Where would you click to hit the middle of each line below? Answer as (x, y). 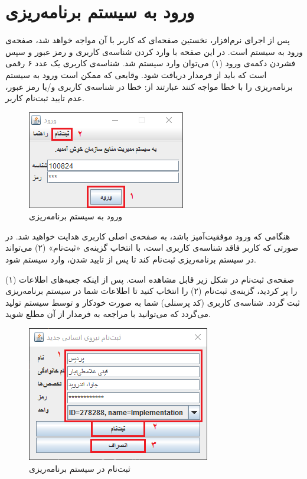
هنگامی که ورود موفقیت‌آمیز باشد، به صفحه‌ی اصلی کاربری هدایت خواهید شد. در (148, 236)
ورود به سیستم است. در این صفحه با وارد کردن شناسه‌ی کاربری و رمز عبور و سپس (154, 51)
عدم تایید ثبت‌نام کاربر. (45, 98)
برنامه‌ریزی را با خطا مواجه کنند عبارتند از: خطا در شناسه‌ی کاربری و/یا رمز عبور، (149, 86)
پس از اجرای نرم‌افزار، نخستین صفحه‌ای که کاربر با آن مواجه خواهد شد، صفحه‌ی (148, 40)
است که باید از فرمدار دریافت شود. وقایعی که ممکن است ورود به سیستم (136, 74)
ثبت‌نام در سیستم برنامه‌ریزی (80, 468)
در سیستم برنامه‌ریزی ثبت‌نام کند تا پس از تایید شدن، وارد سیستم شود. (131, 259)
